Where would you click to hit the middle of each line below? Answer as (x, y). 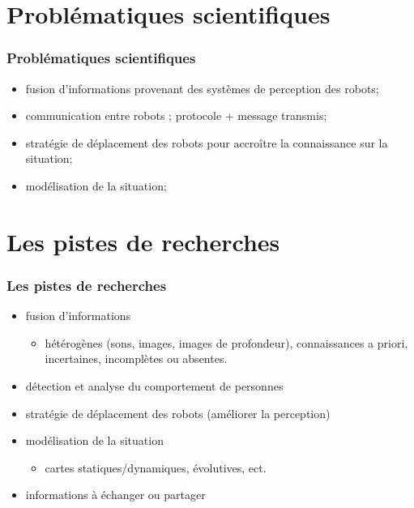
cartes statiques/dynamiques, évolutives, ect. (156, 467)
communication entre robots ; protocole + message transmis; (176, 115)
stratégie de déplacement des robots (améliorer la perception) (178, 413)
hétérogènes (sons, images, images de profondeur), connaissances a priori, (226, 342)
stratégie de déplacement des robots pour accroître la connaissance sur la (207, 142)
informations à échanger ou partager (115, 495)
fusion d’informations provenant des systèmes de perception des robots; (202, 88)
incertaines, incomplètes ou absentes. (136, 359)
